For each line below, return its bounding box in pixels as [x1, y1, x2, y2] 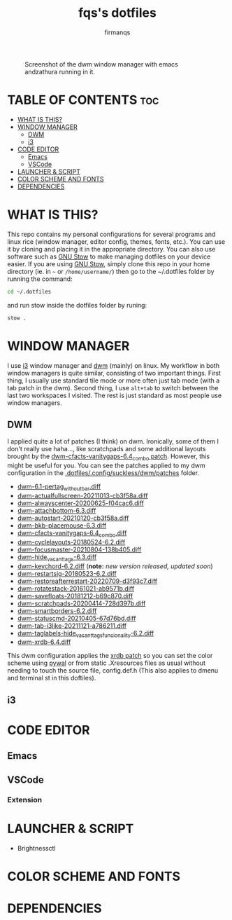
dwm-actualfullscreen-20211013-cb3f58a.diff [17, 491, 148, 500]
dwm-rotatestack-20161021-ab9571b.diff [17, 584, 135, 593]
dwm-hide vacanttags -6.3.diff [17, 552, 97, 563]
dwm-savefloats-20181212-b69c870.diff [17, 591, 133, 600]
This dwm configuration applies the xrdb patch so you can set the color [7, 652, 213, 660]
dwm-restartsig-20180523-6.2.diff [17, 569, 117, 577]
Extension [7, 795, 43, 804]
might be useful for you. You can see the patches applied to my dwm [7, 461, 205, 470]
